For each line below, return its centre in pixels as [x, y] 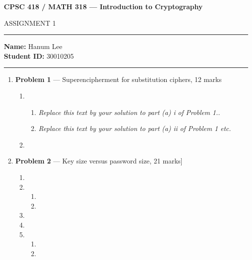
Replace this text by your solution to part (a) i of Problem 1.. [129, 112]
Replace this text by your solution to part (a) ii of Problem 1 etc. [135, 128]
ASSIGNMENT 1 [30, 23]
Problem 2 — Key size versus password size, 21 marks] [99, 161]
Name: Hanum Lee [33, 46]
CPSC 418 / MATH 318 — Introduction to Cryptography [103, 6]
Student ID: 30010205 [39, 56]
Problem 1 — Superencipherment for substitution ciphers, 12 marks [118, 79]
